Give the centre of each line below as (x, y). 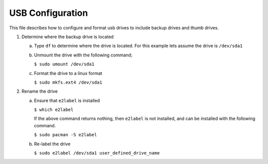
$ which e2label (54, 110)
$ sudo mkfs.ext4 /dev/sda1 (68, 82)
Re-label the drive (52, 144)
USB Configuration (49, 13)
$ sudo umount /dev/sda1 (64, 64)
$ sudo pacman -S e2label (66, 135)
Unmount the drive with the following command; (83, 55)
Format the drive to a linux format (68, 73)
